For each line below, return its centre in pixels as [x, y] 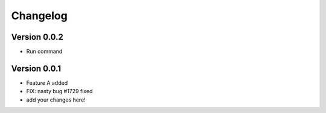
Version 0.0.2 [37, 37]
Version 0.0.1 [36, 68]
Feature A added [47, 83]
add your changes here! [56, 100]
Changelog [39, 16]
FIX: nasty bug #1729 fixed [59, 91]
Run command [44, 52]
